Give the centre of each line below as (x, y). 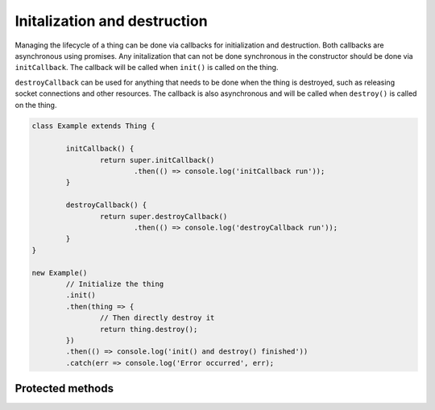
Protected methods (64, 389)
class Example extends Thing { (94, 126)
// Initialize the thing (115, 284)
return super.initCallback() (157, 160)
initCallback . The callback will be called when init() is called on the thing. (147, 68)
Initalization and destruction (112, 21)
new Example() (60, 273)
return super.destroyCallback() (164, 216)
